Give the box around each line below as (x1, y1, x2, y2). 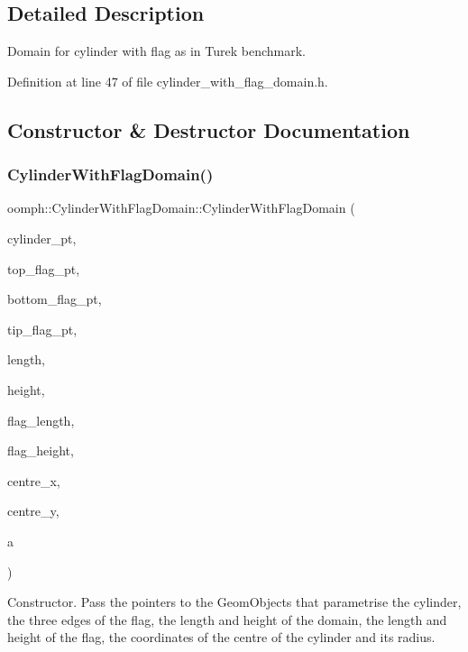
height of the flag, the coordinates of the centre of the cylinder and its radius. (7, 628, 436, 647)
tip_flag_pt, (7, 319, 78, 338)
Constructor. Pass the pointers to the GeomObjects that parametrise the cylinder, (7, 592, 462, 611)
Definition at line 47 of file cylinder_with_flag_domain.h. (7, 71, 328, 90)
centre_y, (7, 501, 60, 520)
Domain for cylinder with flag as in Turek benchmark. (7, 41, 307, 60)
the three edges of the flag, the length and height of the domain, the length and (7, 610, 447, 629)
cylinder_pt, (7, 228, 77, 247)
